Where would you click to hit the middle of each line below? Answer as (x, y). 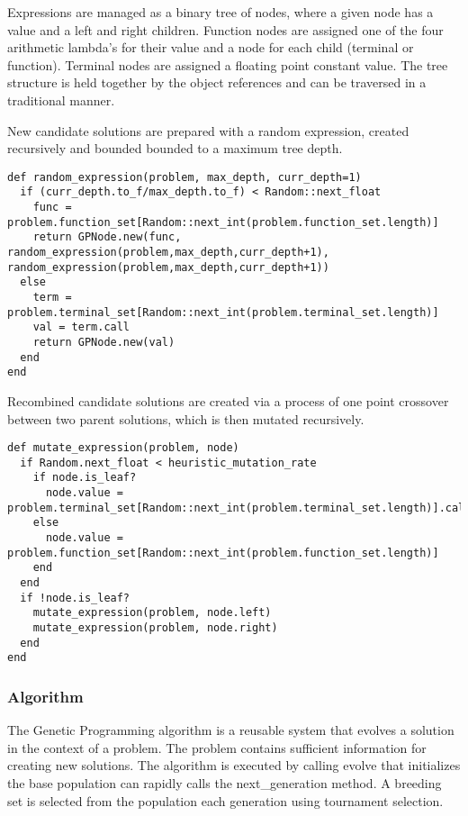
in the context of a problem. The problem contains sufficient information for (217, 747)
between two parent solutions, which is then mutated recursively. (186, 418)
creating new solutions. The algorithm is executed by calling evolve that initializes (234, 765)
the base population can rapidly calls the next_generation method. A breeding (225, 782)
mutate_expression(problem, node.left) (152, 613)
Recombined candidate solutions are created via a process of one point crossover (228, 400)
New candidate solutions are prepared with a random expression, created (208, 130)
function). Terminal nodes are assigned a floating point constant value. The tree (228, 64)
